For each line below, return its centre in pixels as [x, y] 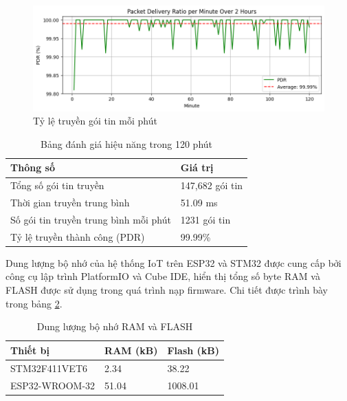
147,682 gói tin [212, 185]
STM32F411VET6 [49, 368]
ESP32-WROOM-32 [53, 385]
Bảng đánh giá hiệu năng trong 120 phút [127, 143]
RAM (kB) [131, 350]
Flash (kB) [193, 350]
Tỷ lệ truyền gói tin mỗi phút [95, 121]
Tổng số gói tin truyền [57, 185]
